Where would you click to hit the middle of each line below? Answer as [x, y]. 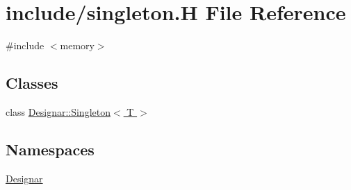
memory [77, 45]
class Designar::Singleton [58, 111]
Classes [32, 83]
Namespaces [50, 149]
